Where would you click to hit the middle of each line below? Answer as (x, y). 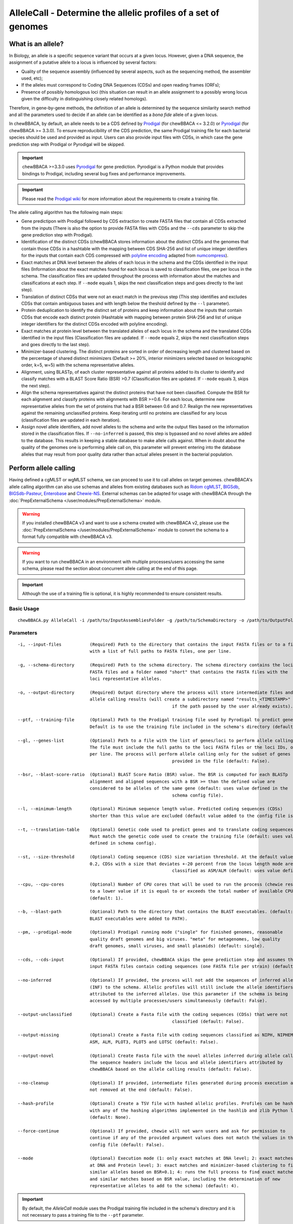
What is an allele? (36, 44)
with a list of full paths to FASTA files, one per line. (160, 651)
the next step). (36, 386)
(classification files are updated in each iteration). (71, 420)
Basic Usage (24, 609)
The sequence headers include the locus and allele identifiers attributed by (186, 1062)
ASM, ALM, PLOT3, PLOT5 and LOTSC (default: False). (154, 1042)
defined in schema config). (123, 843)
